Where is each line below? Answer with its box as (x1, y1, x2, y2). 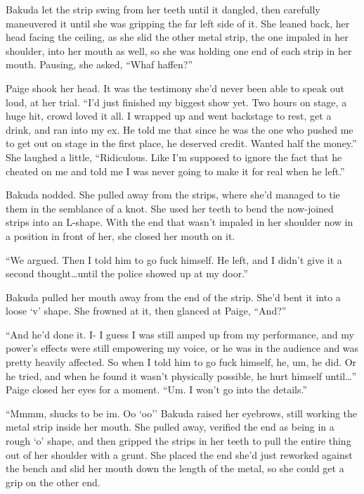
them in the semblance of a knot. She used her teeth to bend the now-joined (6, 201, 334, 215)
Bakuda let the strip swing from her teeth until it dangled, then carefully (6, 2, 320, 16)
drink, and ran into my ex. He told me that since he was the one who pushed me (6, 122, 353, 137)
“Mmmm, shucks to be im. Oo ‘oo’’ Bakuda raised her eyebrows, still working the (6, 405, 358, 420)
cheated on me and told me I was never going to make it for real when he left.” (6, 163, 345, 178)
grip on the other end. (6, 474, 100, 489)
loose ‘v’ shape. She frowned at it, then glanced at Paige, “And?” (6, 303, 287, 318)
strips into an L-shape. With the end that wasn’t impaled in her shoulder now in (6, 215, 353, 229)
